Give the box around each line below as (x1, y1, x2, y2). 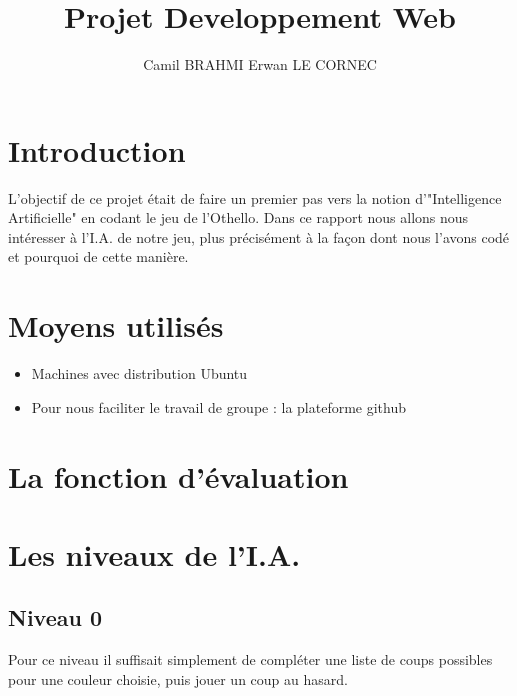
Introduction (8, 129, 186, 170)
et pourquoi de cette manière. (8, 246, 189, 267)
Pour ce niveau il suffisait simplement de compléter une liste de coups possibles (8, 649, 493, 670)
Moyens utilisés (8, 305, 224, 346)
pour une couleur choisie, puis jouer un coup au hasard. (8, 668, 348, 689)
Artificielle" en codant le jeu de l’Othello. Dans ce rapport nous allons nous (8, 207, 469, 228)
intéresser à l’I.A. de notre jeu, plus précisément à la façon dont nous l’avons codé (8, 226, 510, 247)
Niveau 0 (8, 602, 103, 633)
